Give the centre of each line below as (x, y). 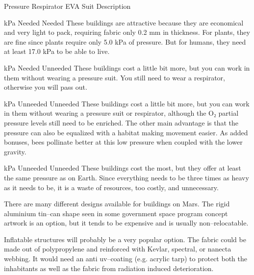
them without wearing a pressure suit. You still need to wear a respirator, (114, 77)
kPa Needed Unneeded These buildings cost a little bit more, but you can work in (127, 67)
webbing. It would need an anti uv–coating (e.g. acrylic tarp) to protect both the (126, 259)
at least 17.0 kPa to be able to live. (57, 51)
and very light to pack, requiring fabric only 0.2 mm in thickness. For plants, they (127, 32)
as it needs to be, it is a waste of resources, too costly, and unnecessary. (111, 187)
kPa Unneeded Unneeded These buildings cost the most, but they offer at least (123, 168)
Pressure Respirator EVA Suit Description (67, 6)
